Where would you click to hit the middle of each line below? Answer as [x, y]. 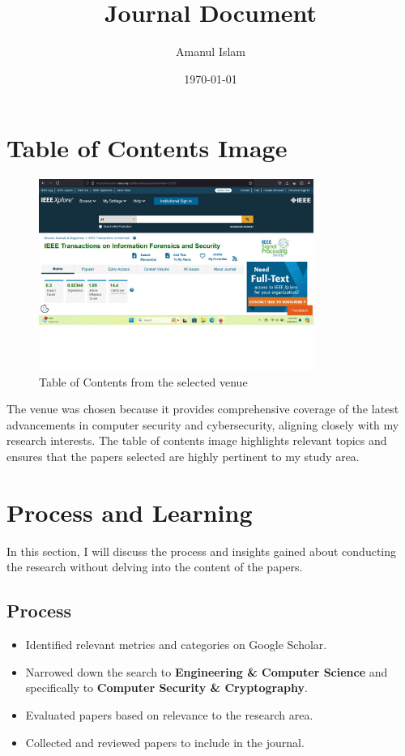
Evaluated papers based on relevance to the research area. [169, 714]
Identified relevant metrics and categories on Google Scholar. [176, 645]
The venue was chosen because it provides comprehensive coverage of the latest [203, 409]
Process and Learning [130, 512]
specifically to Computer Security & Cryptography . [166, 688]
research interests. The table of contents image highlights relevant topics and [197, 440]
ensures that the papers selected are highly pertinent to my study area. [183, 457]
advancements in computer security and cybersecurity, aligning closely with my [203, 424]
